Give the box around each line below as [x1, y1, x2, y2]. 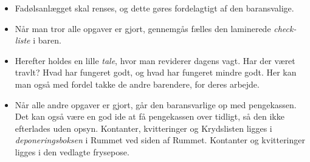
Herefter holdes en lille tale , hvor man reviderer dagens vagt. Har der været [15, 54, 295, 66]
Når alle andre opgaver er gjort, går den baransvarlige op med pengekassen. [15, 98, 297, 111]
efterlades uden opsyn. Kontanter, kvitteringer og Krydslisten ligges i [15, 121, 272, 134]
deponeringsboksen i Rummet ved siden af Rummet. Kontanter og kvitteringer [15, 134, 306, 146]
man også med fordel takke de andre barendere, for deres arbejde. [15, 77, 260, 90]
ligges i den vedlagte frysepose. [15, 145, 129, 158]
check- [274, 22, 297, 34]
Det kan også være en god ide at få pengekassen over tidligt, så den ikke [15, 110, 284, 123]
